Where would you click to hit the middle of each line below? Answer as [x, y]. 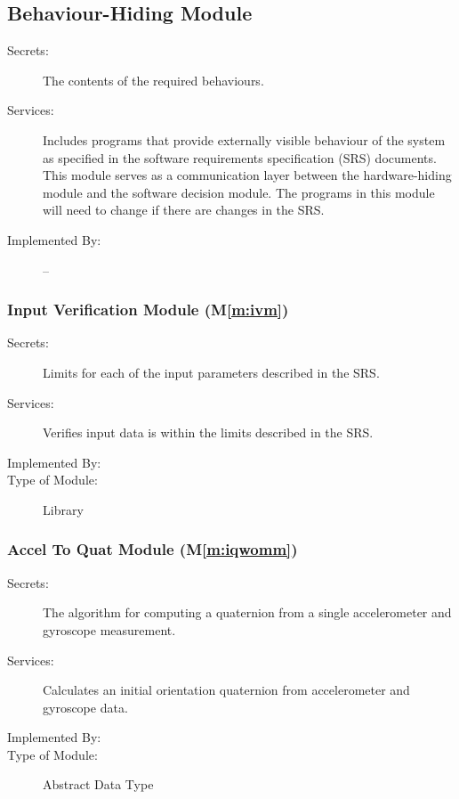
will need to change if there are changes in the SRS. [184, 210]
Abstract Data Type [98, 784]
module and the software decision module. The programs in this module [239, 192]
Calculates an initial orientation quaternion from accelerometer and [226, 690]
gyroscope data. [85, 707]
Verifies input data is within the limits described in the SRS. [208, 432]
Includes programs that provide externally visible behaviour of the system [244, 139]
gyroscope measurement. [109, 629]
